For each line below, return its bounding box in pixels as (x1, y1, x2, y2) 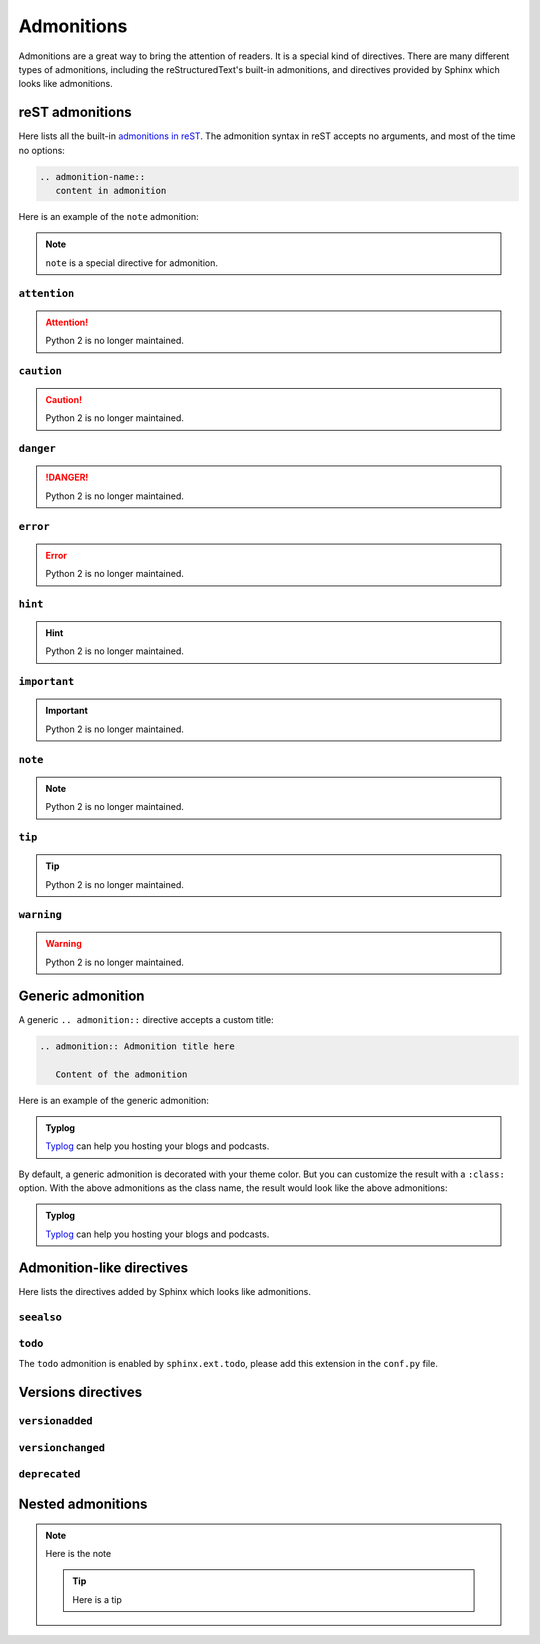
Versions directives (18, 1384, 143, 1401)
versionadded (18, 1415, 94, 1428)
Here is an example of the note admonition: (18, 210, 199, 222)
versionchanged (18, 1441, 105, 1454)
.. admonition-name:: (39, 171, 146, 182)
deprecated (18, 1468, 81, 1481)
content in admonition (55, 185, 167, 196)
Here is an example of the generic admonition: (18, 1094, 209, 1106)
